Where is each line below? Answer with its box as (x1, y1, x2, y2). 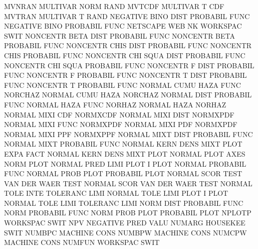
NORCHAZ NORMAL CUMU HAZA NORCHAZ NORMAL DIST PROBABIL (4, 89, 252, 100)
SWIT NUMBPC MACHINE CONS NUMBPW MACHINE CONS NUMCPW (4, 227, 247, 237)
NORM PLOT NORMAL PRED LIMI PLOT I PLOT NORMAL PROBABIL (4, 158, 246, 169)
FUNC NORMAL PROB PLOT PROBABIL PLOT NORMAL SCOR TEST (4, 168, 242, 179)
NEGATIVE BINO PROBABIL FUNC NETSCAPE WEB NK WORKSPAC (4, 21, 242, 31)
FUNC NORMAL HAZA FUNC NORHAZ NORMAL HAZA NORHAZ (4, 99, 226, 109)
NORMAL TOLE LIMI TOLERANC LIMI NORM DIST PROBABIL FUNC (4, 197, 243, 208)
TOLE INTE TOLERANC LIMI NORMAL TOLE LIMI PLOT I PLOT (4, 188, 228, 198)
